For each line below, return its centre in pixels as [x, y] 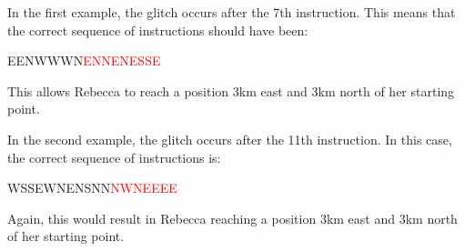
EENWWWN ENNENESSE [84, 60]
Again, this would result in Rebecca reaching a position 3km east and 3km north [232, 218]
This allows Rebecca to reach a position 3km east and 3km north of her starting [231, 90]
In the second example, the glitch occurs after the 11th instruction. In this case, [230, 139]
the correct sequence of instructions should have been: [158, 30]
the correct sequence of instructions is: [114, 157]
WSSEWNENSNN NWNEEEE [92, 188]
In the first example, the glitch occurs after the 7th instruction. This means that [232, 12]
